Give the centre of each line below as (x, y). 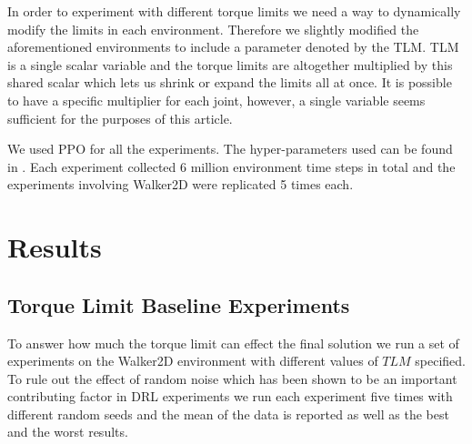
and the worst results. (68, 432)
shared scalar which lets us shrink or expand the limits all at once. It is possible (230, 82)
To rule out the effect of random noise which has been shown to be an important (232, 378)
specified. (441, 361)
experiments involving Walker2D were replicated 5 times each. (181, 184)
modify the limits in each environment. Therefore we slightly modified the (213, 29)
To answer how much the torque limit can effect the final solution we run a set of (233, 343)
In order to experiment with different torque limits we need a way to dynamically (234, 11)
